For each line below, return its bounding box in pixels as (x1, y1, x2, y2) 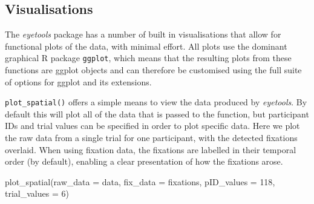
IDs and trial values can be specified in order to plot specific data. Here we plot (5, 119, 300, 132)
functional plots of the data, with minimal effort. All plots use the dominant (5, 39, 287, 52)
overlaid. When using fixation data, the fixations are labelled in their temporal (5, 143, 296, 156)
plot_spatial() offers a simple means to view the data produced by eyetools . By (5, 96, 307, 108)
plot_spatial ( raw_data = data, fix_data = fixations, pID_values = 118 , (5, 175, 275, 188)
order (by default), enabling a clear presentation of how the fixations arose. (5, 155, 283, 168)
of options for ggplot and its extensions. (5, 75, 152, 88)
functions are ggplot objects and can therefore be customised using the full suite (5, 64, 302, 76)
